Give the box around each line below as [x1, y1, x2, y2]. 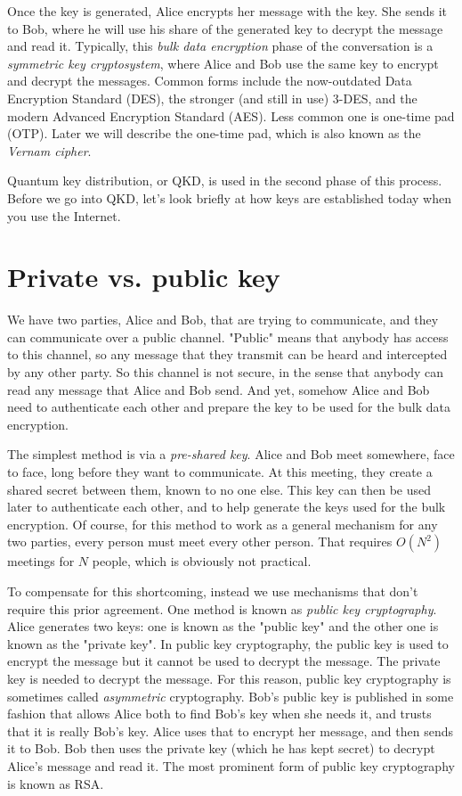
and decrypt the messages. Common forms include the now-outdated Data [7, 71, 412, 90]
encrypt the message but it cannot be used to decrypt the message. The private [7, 652, 441, 670]
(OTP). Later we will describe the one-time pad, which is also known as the [7, 124, 421, 143]
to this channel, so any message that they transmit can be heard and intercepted [7, 345, 448, 364]
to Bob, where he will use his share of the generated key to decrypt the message [7, 19, 443, 37]
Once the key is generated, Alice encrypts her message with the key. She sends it [7, 2, 448, 20]
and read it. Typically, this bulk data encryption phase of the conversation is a [7, 37, 434, 55]
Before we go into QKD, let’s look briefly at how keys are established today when [7, 188, 451, 207]
